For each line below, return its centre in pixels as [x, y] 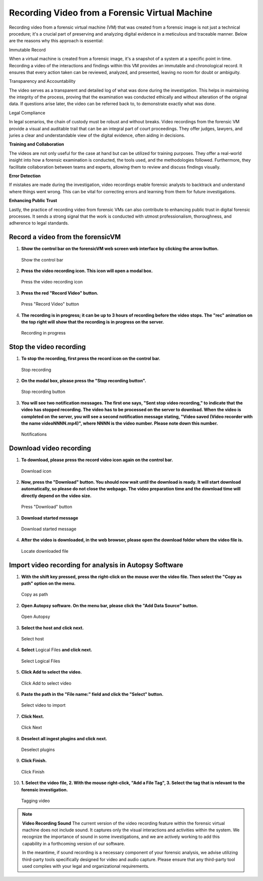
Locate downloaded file [45, 551]
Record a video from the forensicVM [65, 237]
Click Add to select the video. [52, 672]
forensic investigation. [45, 789]
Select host [32, 639]
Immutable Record [28, 50]
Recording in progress [43, 333]
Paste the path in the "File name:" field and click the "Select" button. [92, 694]
